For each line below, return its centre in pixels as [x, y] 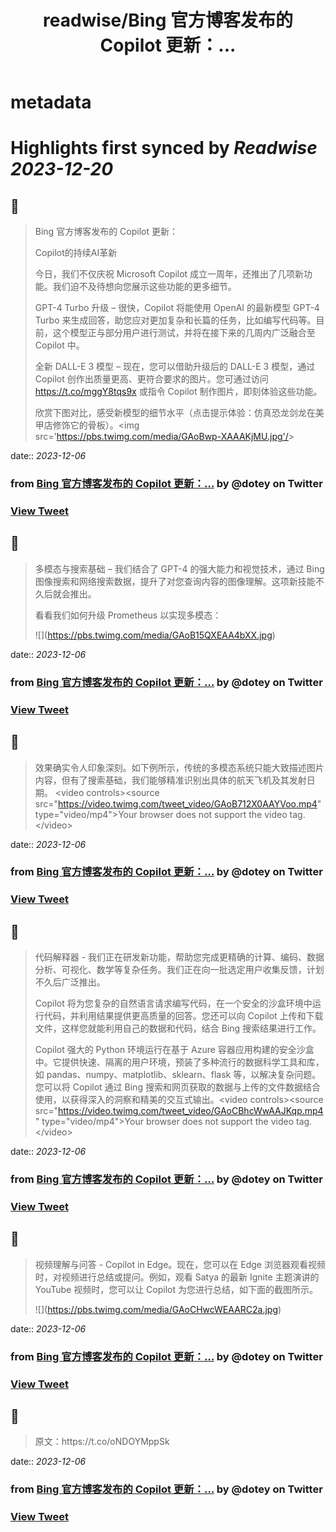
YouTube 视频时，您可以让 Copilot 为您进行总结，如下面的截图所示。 [176, 1289]
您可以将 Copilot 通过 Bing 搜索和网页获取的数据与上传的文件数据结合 [177, 1087]
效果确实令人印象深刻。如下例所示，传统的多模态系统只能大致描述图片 [179, 767]
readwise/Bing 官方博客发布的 [168, 20]
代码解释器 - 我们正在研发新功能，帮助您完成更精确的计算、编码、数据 [179, 957]
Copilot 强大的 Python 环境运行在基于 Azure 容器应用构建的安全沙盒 [174, 1050]
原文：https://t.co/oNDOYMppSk [102, 1442]
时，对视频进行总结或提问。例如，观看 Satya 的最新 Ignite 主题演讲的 [177, 1277]
